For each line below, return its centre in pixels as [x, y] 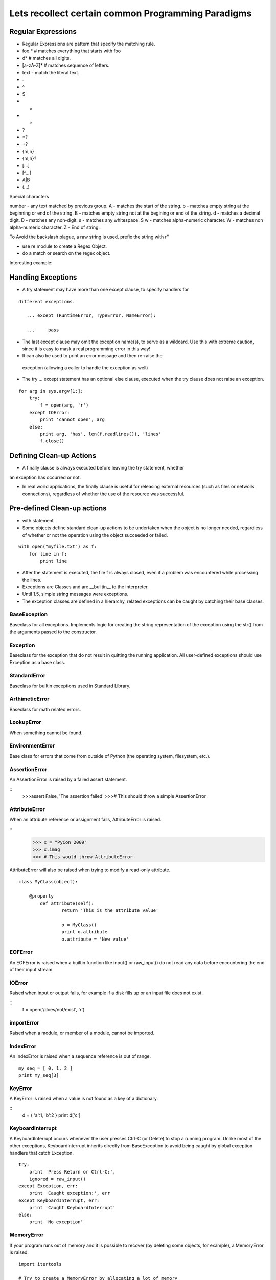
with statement [38, 521]
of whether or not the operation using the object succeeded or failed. [95, 535]
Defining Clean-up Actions [53, 456]
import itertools [40, 1264]
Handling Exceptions [43, 277]
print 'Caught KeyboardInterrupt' [72, 1208]
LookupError [25, 722]
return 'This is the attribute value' [110, 911]
